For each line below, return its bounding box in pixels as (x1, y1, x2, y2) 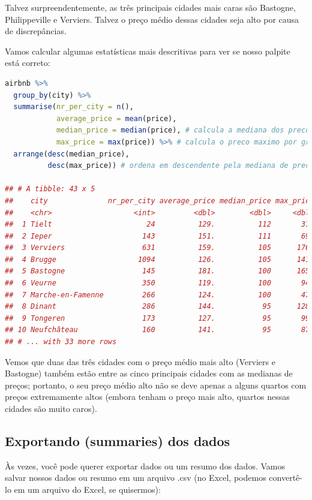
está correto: (5, 56, 50, 69)
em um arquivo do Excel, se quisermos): (14, 483, 161, 495)
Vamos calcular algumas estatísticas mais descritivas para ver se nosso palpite (5, 44, 290, 57)
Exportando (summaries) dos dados (5, 431, 230, 450)
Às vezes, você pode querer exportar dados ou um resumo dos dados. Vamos (5, 459, 285, 472)
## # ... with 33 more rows (5, 338, 117, 347)
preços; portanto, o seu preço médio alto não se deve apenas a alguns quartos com (5, 378, 307, 391)
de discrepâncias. (5, 25, 67, 37)
